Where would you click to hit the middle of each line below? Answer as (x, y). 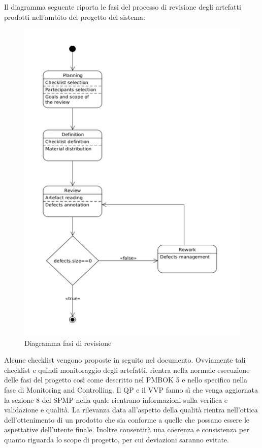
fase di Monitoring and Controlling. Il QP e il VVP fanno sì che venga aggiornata (131, 389)
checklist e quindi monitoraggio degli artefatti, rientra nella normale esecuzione (127, 370)
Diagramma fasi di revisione (68, 343)
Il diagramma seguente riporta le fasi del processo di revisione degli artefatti (123, 7)
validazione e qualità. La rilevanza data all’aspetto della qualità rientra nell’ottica (131, 410)
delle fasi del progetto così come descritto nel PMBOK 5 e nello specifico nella (126, 380)
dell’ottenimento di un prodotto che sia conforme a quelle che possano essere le (127, 419)
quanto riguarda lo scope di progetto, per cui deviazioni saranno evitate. (117, 439)
